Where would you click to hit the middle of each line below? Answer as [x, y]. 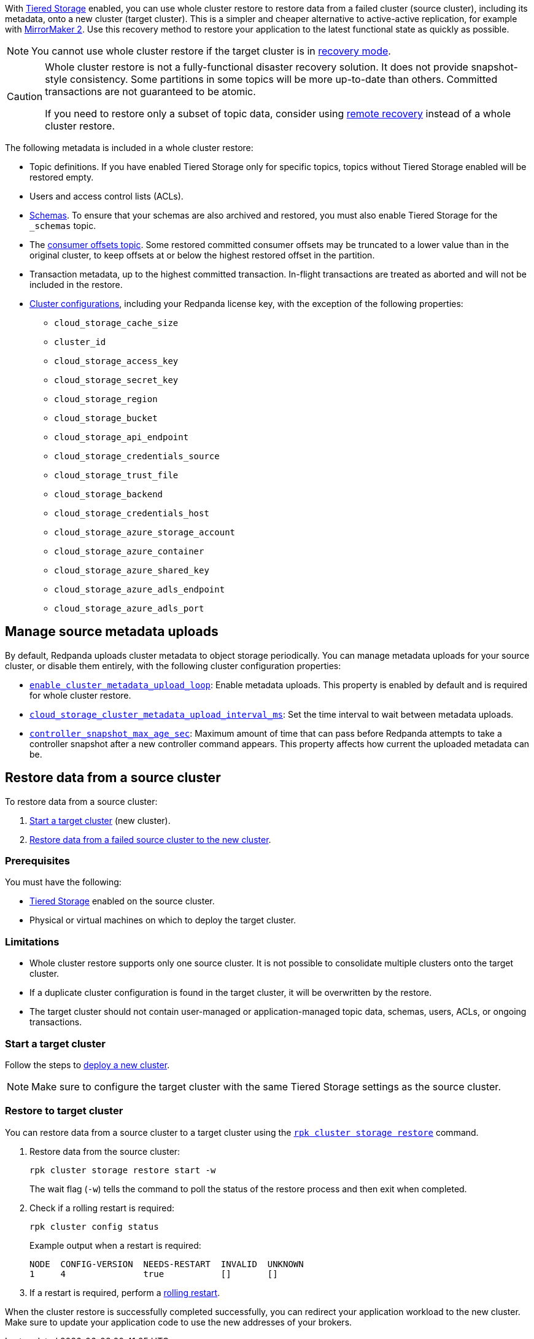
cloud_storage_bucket [106, 418]
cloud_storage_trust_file [116, 475]
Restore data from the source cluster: [105, 1151]
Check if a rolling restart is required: [102, 1208]
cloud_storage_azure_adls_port [129, 608]
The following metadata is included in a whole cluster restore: [129, 148]
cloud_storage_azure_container [129, 551]
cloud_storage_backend [109, 494]
